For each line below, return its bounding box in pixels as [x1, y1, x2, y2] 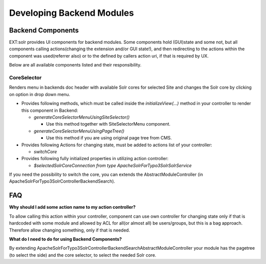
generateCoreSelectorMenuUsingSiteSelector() [33, 114, 130, 120]
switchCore [33, 148, 57, 155]
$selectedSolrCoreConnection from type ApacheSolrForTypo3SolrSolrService [33, 163, 192, 168]
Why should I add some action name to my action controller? [9, 204, 136, 210]
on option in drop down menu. [9, 91, 70, 97]
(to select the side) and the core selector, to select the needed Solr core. [9, 252, 157, 258]
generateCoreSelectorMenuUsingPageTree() [33, 128, 125, 134]
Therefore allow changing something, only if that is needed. [9, 227, 130, 233]
